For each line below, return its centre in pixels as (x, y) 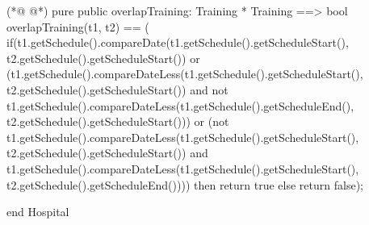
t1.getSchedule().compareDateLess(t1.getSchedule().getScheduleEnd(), (180, 105)
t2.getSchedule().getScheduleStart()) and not (117, 89)
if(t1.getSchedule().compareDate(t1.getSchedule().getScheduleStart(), (178, 42)
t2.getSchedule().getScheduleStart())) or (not (118, 121)
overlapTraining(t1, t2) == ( (78, 26)
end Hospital (38, 212)
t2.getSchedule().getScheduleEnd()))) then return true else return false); (185, 184)
